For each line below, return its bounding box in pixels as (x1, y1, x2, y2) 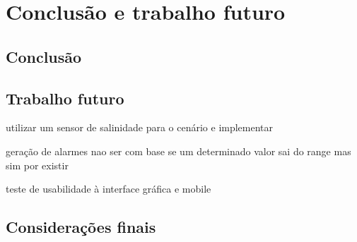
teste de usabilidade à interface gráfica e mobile (6, 181, 211, 196)
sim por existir (6, 157, 69, 172)
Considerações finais (6, 216, 156, 238)
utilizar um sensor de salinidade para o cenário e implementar (6, 120, 274, 135)
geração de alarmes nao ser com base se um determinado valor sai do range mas (6, 143, 351, 158)
